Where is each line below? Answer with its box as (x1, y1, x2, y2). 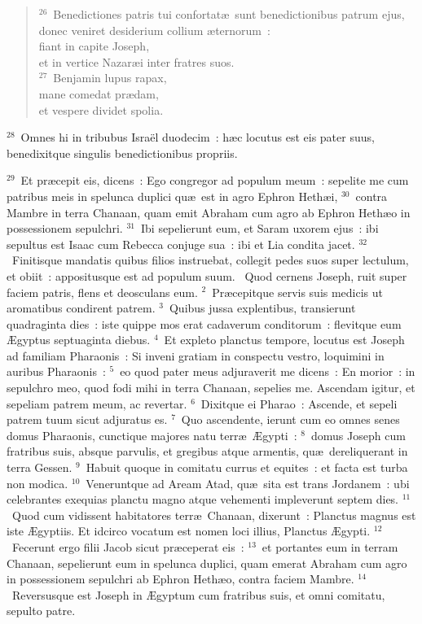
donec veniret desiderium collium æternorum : (38, 21, 270, 38)
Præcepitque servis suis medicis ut (212, 283, 384, 300)
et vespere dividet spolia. (38, 101, 164, 118)
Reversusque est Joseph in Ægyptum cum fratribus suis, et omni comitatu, (11, 586, 385, 603)
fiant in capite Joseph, (38, 37, 150, 55)
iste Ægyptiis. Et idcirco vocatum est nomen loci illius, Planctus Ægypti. (7, 522, 371, 539)
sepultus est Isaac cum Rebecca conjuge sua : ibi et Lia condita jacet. (7, 235, 355, 252)
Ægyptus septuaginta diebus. (7, 331, 151, 348)
